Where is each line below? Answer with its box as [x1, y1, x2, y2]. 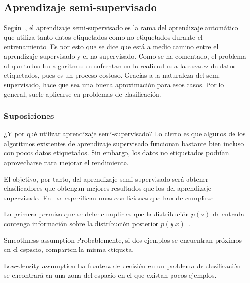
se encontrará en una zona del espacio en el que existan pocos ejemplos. [4, 270, 217, 280]
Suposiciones [4, 109, 54, 121]
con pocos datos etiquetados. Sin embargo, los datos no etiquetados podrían [4, 148, 229, 158]
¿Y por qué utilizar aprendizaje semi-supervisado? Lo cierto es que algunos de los [4, 129, 246, 139]
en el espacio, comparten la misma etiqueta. [4, 244, 134, 254]
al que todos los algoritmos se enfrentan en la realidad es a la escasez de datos [4, 60, 236, 70]
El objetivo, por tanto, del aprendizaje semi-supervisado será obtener [4, 173, 209, 183]
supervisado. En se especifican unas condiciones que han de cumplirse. [4, 192, 216, 202]
